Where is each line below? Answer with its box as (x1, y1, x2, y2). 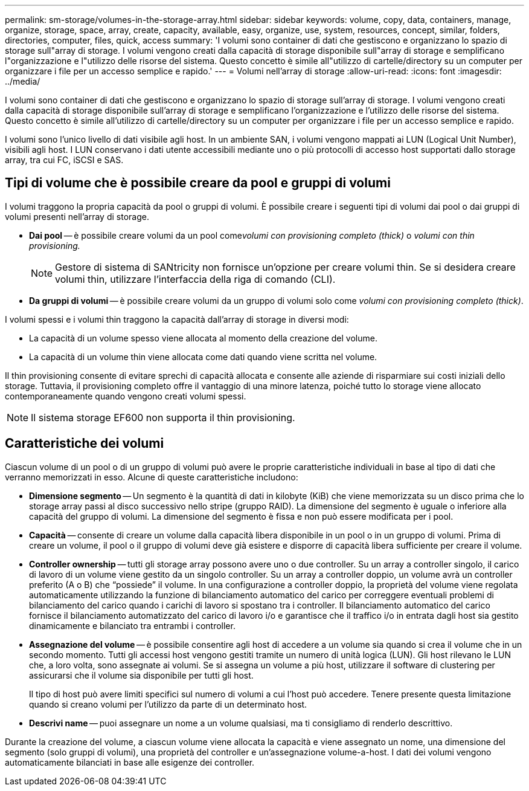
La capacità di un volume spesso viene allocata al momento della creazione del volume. (29, 332, 377, 343)
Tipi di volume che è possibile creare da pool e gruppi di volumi (5, 175, 391, 191)
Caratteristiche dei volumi (5, 436, 164, 451)
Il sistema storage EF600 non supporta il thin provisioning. (31, 411, 295, 424)
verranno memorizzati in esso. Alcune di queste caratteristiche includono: (5, 471, 298, 482)
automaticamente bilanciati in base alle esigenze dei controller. (5, 757, 255, 767)
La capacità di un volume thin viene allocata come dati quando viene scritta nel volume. (29, 351, 377, 362)
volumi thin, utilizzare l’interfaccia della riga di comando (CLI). (55, 273, 336, 285)
